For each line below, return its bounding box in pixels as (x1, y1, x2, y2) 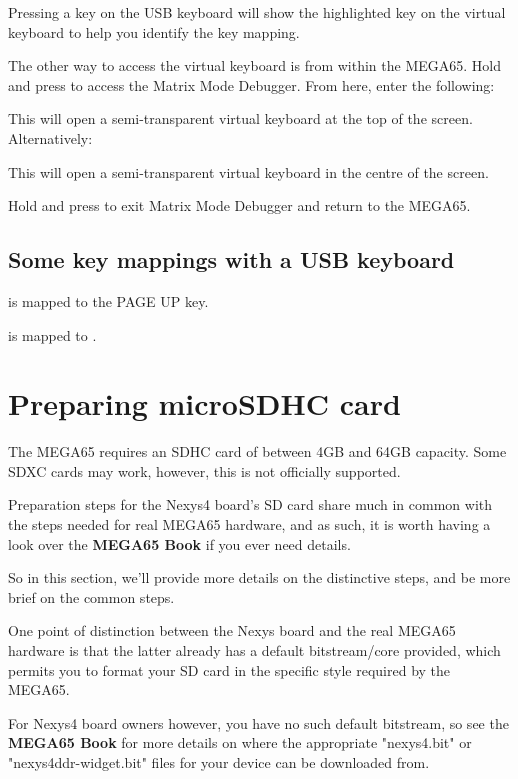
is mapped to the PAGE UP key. (8, 290, 209, 311)
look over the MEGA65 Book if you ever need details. (8, 533, 351, 554)
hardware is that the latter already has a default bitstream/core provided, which (8, 640, 501, 661)
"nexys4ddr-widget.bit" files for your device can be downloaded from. (8, 751, 430, 772)
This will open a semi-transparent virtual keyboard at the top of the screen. (8, 108, 473, 129)
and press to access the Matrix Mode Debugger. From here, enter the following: (8, 74, 495, 95)
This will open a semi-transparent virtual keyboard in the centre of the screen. (8, 161, 489, 182)
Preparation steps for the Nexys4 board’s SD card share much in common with (8, 494, 493, 515)
